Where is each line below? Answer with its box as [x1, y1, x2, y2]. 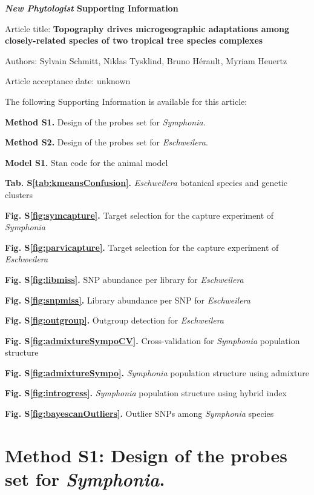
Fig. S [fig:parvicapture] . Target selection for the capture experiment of [5, 241, 279, 253]
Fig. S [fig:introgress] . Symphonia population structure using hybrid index [5, 387, 287, 399]
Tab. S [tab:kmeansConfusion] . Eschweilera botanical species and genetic [5, 176, 288, 189]
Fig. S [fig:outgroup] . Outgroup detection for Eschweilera [5, 314, 224, 327]
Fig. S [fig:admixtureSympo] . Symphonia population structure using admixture [5, 366, 309, 379]
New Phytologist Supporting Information [5, 2, 178, 14]
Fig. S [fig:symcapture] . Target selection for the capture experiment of [5, 208, 274, 221]
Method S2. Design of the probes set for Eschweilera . [5, 136, 208, 148]
